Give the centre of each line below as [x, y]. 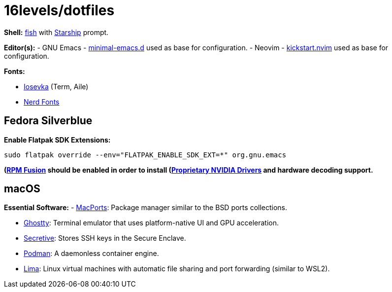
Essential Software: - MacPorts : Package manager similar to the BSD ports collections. [146, 208]
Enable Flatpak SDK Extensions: [57, 140]
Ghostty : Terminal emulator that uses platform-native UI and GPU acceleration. [151, 223]
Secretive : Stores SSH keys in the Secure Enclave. [105, 238]
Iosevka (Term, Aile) [56, 86]
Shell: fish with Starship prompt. [56, 32]
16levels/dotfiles [59, 10]
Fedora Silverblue [48, 121]
